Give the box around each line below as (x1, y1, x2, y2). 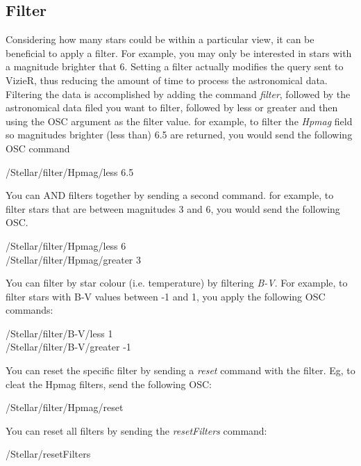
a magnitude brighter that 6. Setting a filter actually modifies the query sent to (6, 59, 344, 74)
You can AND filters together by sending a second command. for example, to (6, 188, 334, 202)
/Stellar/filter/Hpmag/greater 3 (6, 252, 142, 266)
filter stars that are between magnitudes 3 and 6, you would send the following (6, 201, 340, 216)
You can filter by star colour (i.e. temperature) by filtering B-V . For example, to (6, 275, 348, 290)
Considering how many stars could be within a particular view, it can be (6, 32, 314, 47)
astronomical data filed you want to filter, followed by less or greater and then (6, 100, 338, 115)
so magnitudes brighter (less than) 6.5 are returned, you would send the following (6, 127, 353, 142)
